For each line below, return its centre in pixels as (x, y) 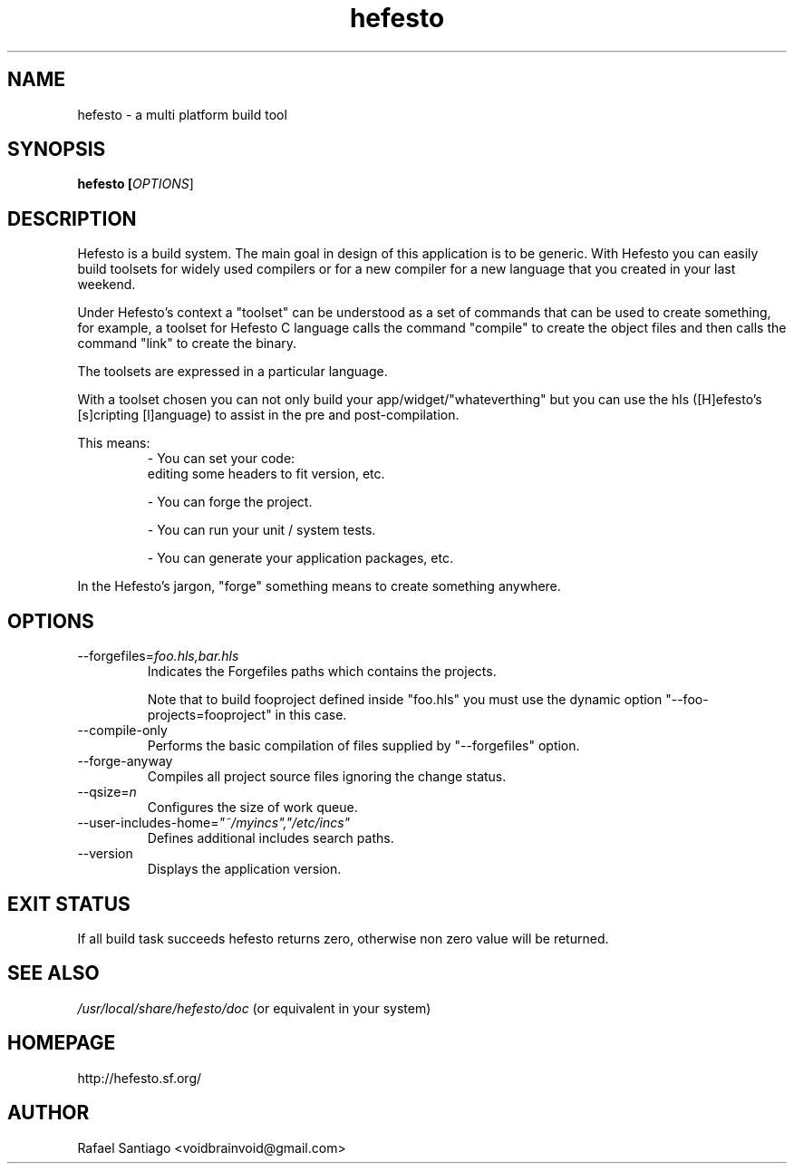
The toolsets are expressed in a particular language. (232, 372)
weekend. (107, 285)
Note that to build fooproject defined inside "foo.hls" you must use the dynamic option (405, 700)
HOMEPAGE (62, 1043)
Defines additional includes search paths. (271, 838)
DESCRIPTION (72, 218)
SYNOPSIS (57, 150)
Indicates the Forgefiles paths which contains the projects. (322, 672)
